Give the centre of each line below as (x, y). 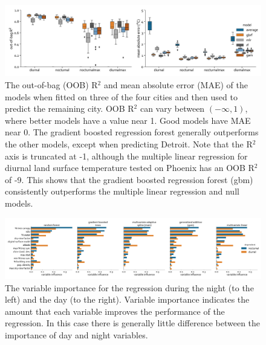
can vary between (172, 108)
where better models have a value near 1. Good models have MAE (128, 120)
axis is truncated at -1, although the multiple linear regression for (126, 156)
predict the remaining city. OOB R (70, 108)
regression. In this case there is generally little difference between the (133, 323)
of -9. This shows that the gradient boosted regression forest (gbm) (129, 179)
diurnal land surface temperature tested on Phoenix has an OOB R (130, 168)
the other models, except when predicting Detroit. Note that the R (129, 143)
